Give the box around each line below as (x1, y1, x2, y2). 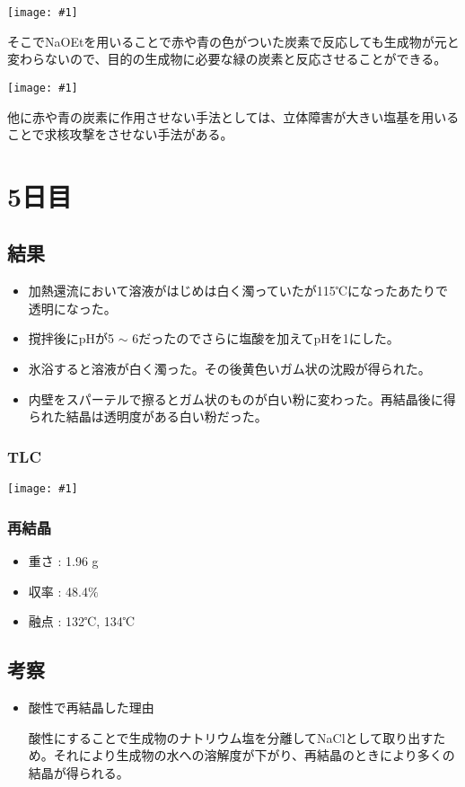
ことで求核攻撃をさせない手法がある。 (7, 125, 233, 144)
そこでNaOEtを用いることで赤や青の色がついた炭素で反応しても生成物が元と (7, 31, 460, 50)
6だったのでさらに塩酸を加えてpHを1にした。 (132, 329, 399, 348)
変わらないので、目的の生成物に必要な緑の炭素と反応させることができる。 (7, 49, 447, 68)
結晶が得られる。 (28, 763, 129, 782)
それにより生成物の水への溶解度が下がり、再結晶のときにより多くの (53, 746, 455, 765)
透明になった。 (28, 298, 117, 317)
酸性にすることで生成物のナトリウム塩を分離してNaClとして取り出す (28, 728, 434, 747)
